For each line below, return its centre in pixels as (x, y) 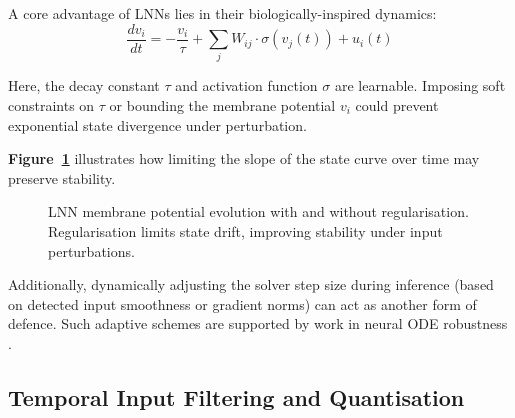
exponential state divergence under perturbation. (157, 124)
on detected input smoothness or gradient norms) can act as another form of (242, 303)
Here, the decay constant (84, 85)
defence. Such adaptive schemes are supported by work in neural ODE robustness (258, 323)
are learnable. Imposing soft (420, 85)
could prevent (397, 104)
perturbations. (91, 250)
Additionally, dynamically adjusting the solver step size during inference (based (251, 284)
